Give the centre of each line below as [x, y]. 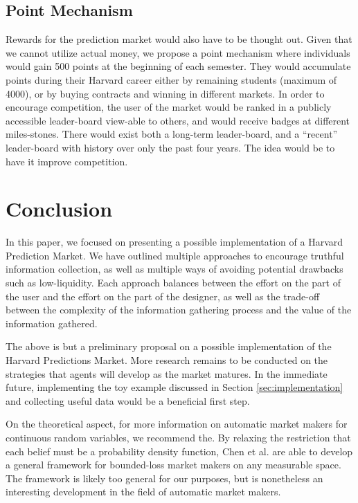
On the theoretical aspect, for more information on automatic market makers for [177, 424]
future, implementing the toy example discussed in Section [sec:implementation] [174, 387]
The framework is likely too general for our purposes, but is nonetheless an [164, 478]
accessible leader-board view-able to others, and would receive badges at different [178, 120]
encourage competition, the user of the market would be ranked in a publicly [169, 107]
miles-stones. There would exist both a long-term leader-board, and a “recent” [172, 134]
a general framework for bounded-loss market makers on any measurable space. [173, 465]
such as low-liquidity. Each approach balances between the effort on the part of [173, 283]
